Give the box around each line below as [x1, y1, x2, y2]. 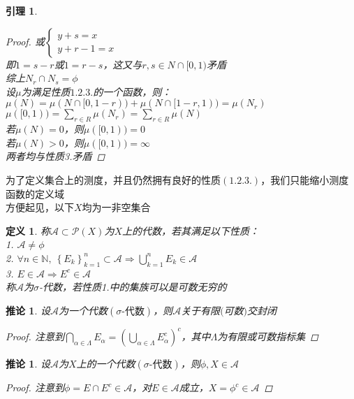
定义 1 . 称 [6, 223, 50, 238]
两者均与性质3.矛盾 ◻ [6, 149, 105, 164]
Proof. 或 [6, 34, 45, 48]
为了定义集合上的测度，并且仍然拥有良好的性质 [6, 172, 221, 187]
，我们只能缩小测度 [260, 172, 349, 187]
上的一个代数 [76, 356, 135, 371]
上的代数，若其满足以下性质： [121, 223, 259, 238]
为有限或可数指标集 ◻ [217, 329, 318, 344]
